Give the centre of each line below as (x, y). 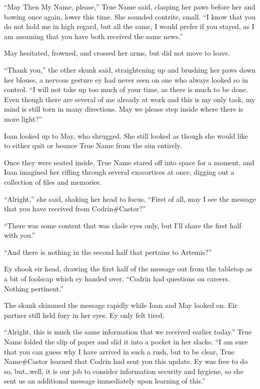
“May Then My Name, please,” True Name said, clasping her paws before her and (130, 7)
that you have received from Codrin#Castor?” (75, 209)
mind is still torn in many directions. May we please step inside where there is (124, 109)
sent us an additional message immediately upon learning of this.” (105, 381)
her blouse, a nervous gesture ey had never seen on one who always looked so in (126, 79)
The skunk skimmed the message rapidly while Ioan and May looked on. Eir (121, 305)
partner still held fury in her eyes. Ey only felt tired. (84, 315)
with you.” (20, 235)
